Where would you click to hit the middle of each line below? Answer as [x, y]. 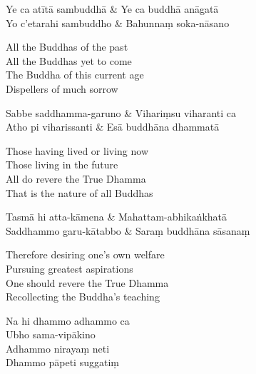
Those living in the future [62, 165]
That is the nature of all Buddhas [80, 192]
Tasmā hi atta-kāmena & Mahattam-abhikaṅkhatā [117, 217]
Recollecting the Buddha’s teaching [83, 297]
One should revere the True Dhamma [87, 282]
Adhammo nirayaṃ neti [58, 348]
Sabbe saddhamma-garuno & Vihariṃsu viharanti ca [121, 112]
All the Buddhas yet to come [69, 60]
